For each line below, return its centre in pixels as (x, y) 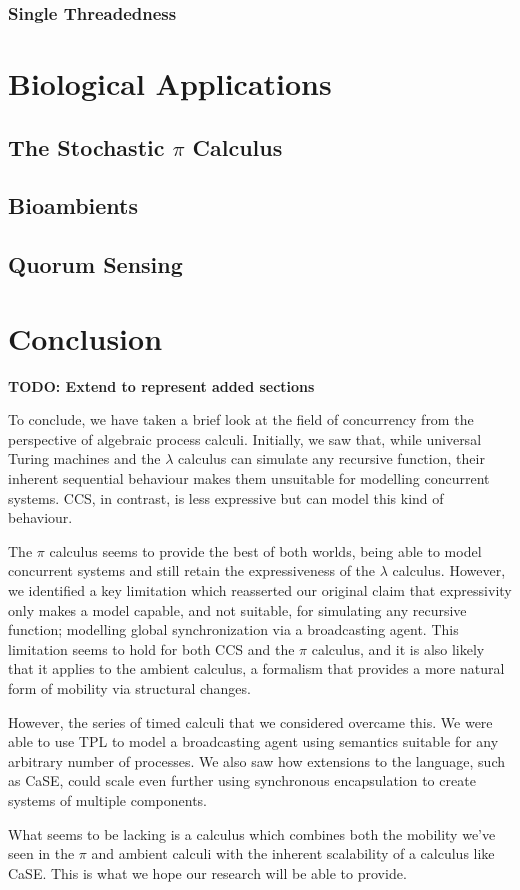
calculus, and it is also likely (398, 648)
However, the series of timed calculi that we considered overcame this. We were (250, 721)
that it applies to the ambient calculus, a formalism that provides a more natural (256, 668)
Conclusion (85, 337)
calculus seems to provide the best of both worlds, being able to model (265, 550)
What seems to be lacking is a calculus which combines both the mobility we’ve (252, 833)
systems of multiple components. (108, 799)
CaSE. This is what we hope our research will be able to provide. (207, 872)
